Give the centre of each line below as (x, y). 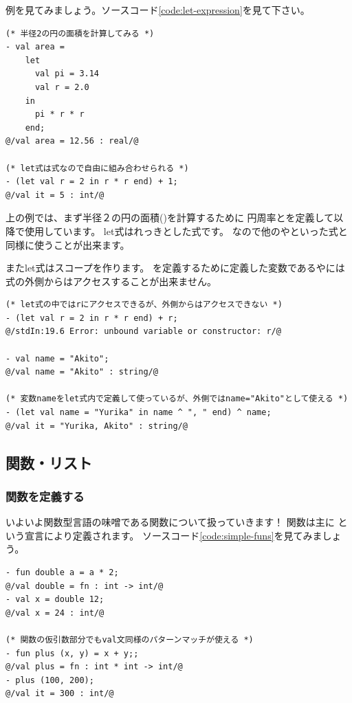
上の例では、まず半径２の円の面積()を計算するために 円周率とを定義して (170, 217)
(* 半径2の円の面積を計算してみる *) (80, 33)
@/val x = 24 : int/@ (55, 613)
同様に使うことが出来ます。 (68, 244)
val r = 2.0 (62, 87)
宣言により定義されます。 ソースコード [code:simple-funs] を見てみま (173, 535)
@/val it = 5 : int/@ (55, 195)
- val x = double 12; (55, 600)
